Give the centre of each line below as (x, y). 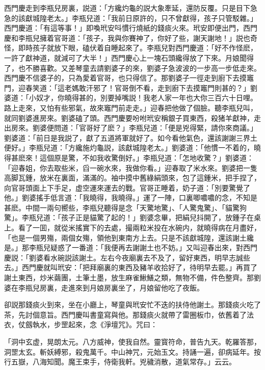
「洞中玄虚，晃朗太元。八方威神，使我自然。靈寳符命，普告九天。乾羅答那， (132, 341)
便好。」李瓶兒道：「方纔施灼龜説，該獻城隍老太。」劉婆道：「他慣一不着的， (129, 148)
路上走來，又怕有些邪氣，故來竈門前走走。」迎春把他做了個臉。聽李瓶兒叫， (131, 107)
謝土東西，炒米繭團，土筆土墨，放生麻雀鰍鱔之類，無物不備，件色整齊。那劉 (132, 277)
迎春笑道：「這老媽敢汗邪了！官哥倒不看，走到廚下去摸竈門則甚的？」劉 (138, 87)
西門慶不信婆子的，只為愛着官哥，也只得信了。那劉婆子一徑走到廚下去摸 (125, 78)
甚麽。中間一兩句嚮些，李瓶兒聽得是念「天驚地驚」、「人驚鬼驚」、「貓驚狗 (125, 207)
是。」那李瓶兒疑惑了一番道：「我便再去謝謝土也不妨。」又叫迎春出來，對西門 (131, 247)
